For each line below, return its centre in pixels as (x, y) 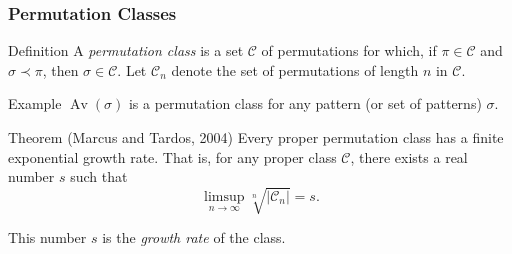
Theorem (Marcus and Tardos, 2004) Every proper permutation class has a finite (256, 137)
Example (35, 103)
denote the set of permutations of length (295, 69)
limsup (224, 196)
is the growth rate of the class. (194, 237)
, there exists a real (409, 156)
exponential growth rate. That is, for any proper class (172, 156)
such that (99, 176)
